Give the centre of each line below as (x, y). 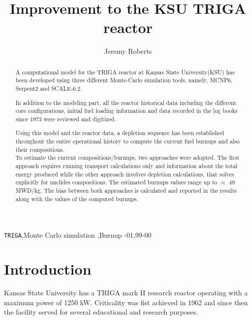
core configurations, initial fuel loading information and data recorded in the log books (126, 111)
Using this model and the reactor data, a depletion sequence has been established (120, 133)
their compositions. (40, 149)
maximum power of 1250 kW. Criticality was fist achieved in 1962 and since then (126, 302)
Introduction (48, 269)
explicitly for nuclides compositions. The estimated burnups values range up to (116, 182)
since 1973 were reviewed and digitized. (66, 119)
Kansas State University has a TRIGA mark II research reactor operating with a (126, 293)
